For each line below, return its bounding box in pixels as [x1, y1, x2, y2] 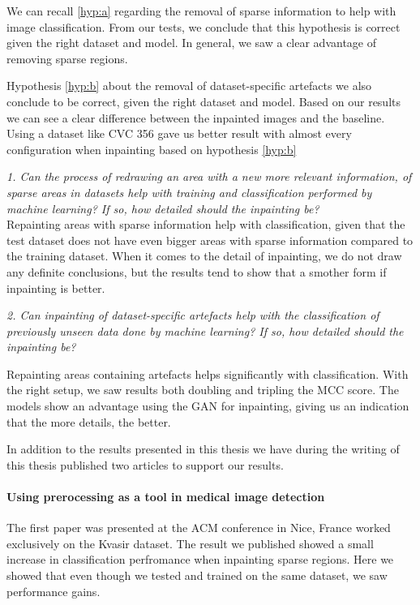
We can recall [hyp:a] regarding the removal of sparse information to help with [6, 2, 396, 19]
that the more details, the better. [6, 413, 171, 430]
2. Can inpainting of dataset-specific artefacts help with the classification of [6, 307, 379, 324]
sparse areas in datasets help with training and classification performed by [6, 183, 372, 200]
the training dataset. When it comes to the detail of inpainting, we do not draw [6, 247, 402, 264]
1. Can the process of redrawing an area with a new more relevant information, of [6, 168, 412, 185]
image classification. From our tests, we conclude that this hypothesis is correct [6, 18, 401, 35]
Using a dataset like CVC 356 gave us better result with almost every [6, 125, 352, 142]
